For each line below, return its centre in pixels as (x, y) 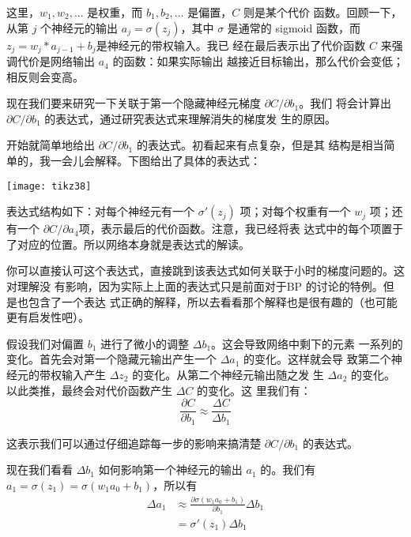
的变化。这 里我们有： (254, 390)
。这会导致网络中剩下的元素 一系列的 (307, 343)
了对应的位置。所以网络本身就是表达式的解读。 (128, 244)
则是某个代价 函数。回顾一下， (322, 12)
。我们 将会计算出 (345, 103)
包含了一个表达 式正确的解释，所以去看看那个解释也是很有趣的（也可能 (213, 301)
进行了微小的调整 (145, 343)
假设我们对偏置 (45, 343)
